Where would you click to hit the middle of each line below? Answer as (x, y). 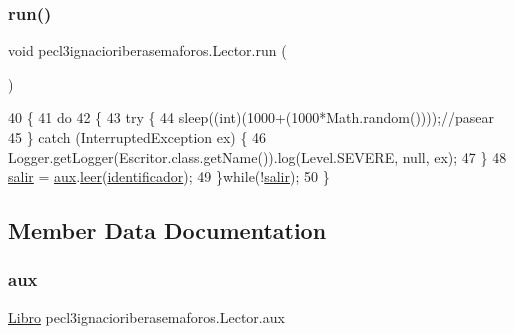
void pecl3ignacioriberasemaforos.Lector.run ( (147, 50)
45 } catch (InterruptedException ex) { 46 (137, 137)
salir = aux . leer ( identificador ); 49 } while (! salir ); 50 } (169, 176)
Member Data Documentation (167, 230)
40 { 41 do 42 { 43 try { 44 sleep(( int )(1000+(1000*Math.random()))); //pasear (251, 117)
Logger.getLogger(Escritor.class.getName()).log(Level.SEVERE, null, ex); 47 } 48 (257, 156)
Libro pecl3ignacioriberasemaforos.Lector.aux (146, 316)
